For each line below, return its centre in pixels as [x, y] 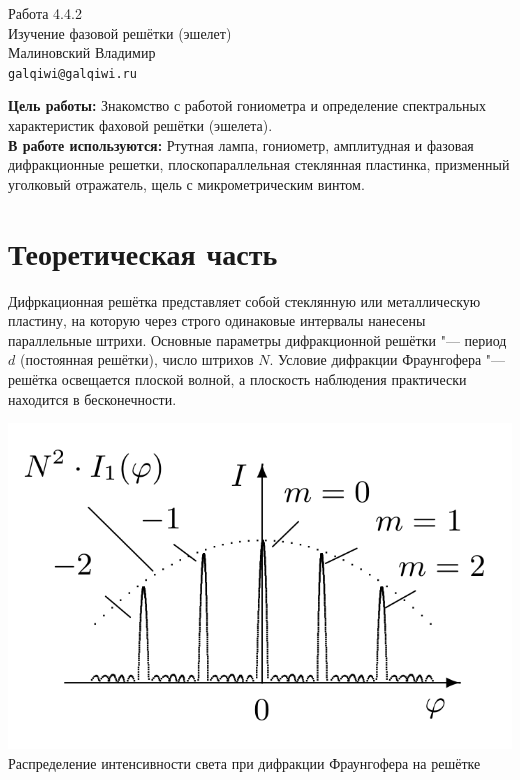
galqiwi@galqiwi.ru [72, 73]
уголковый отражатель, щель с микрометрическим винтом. [186, 183]
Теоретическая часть [143, 252]
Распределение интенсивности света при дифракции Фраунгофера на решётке [244, 762]
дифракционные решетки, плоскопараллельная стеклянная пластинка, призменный [259, 164]
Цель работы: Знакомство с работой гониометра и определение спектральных [247, 105]
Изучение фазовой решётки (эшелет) [120, 32]
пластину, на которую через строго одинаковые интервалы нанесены [217, 320]
